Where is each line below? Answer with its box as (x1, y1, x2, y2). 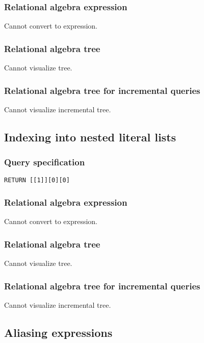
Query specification (4, 156, 85, 168)
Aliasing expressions (4, 324, 113, 340)
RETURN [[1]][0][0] (4, 177, 70, 184)
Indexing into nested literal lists (4, 129, 176, 144)
